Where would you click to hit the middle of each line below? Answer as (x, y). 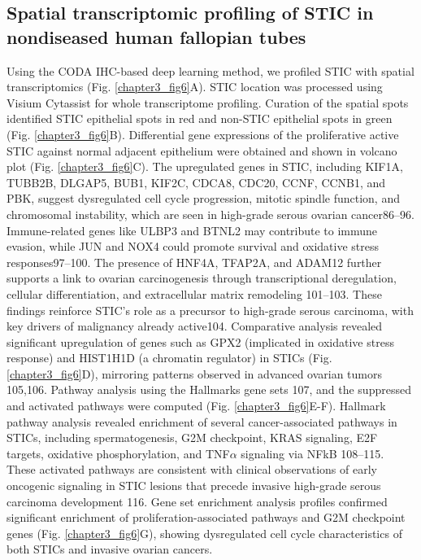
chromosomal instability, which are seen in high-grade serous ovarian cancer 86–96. (210, 214)
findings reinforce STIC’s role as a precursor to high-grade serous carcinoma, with (210, 310)
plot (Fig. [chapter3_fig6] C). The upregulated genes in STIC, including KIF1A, (205, 166)
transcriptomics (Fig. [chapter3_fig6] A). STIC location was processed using (195, 87)
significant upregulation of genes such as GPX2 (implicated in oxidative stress (200, 341)
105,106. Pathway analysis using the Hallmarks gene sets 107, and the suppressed (209, 389)
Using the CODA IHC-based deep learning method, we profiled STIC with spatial (210, 70)
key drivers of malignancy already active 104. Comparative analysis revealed (195, 326)
